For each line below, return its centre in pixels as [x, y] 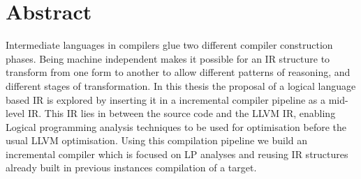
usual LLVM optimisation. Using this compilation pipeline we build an [157, 140]
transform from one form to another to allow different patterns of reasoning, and [178, 72]
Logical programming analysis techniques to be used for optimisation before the [176, 126]
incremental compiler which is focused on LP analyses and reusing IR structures [177, 154]
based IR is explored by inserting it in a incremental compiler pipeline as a [165, 99]
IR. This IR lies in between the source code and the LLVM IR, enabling [182, 113]
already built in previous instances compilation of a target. [131, 168]
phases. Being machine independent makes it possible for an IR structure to [168, 58]
